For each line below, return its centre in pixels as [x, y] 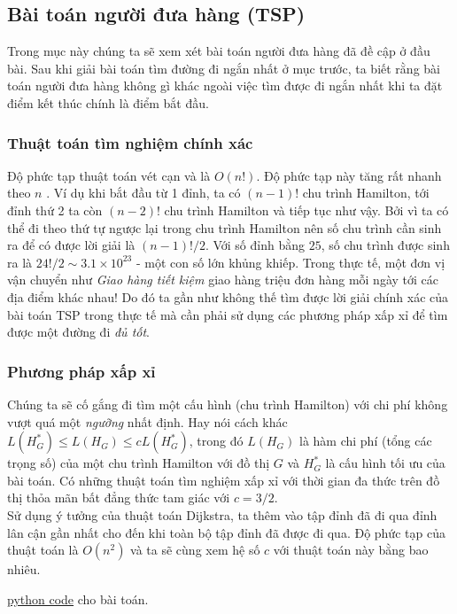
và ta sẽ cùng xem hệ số [195, 550]
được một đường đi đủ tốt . [79, 332]
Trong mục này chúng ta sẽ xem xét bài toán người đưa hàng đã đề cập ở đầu [219, 51]
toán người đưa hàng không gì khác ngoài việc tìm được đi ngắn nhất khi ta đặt [225, 85]
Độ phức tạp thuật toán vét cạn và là [109, 175]
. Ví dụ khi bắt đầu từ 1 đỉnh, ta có [143, 193]
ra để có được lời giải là [71, 245]
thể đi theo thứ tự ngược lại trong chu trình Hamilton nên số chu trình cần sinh [225, 227]
